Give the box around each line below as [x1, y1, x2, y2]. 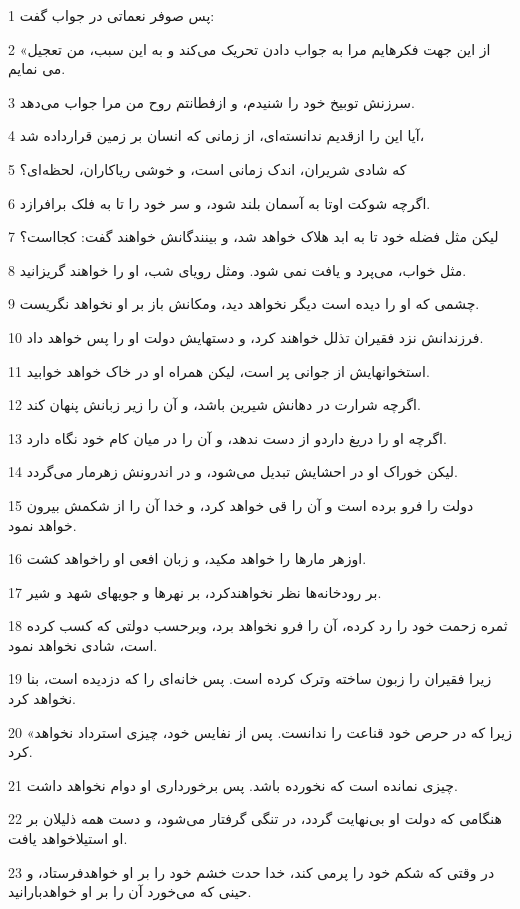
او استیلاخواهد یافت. [8, 828, 128, 849]
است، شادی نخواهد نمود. [8, 634, 158, 655]
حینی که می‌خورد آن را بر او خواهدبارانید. [8, 881, 252, 902]
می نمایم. [8, 58, 66, 79]
